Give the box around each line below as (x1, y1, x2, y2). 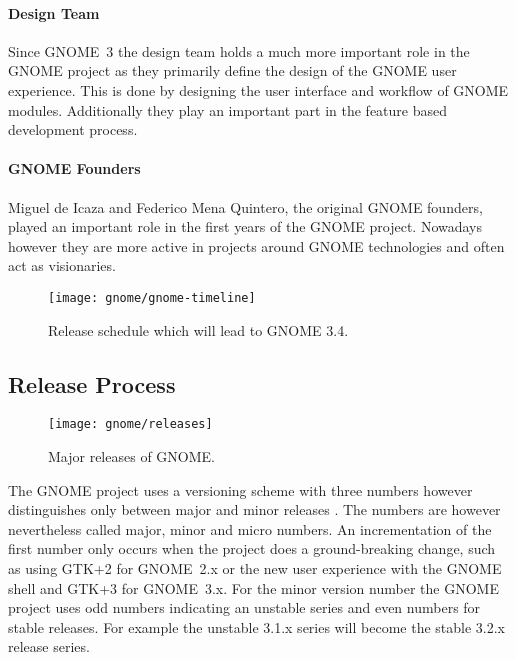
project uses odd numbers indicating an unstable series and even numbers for (8, 597, 481, 618)
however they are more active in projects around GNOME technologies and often (8, 235, 505, 256)
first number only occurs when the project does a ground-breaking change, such (8, 538, 496, 559)
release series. (8, 636, 90, 657)
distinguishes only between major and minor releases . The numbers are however (8, 499, 501, 520)
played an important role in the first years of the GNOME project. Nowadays (8, 216, 483, 237)
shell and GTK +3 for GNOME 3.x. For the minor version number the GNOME (8, 577, 499, 598)
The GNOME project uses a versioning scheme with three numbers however (8, 479, 473, 500)
